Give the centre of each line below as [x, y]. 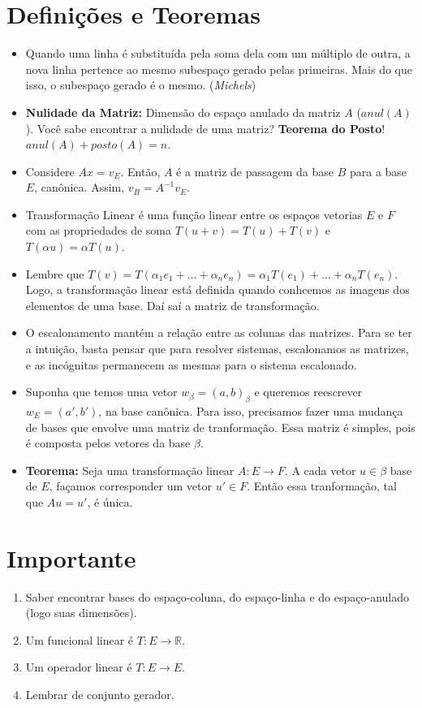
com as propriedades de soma [98, 230]
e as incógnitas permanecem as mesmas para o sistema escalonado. [191, 364]
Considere [50, 171]
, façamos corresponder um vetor [130, 486]
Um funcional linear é [80, 639]
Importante [71, 557]
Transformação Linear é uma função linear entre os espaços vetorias [194, 214]
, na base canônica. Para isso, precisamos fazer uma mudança [251, 411]
